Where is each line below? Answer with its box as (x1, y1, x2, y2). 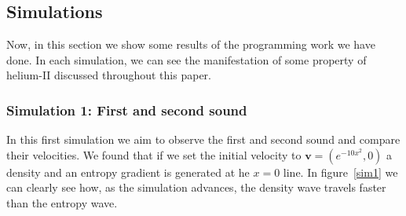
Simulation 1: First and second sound (6, 100, 247, 119)
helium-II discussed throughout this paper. (6, 67, 211, 83)
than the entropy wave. (6, 194, 118, 211)
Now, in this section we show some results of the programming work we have (6, 36, 375, 53)
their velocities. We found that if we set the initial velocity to (6, 146, 302, 163)
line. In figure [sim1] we (283, 163, 398, 180)
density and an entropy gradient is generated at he (6, 163, 250, 180)
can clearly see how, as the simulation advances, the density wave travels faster (6, 179, 386, 196)
